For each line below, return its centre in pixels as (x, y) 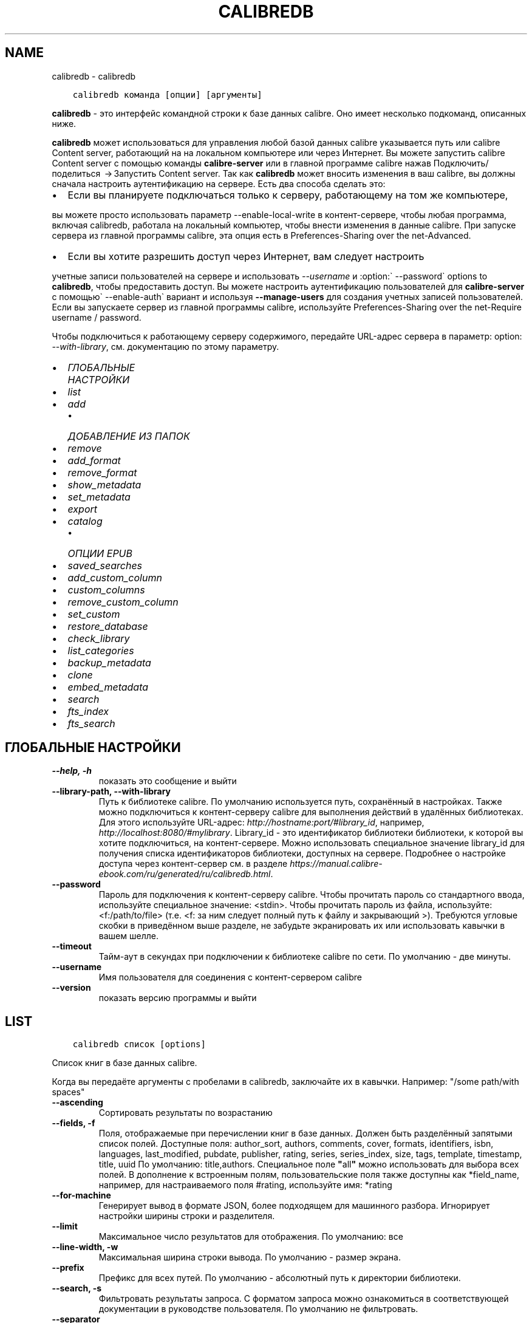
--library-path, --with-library (111, 791)
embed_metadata (108, 687)
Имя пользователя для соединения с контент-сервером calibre (230, 977)
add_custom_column (115, 577)
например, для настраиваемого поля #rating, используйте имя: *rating (245, 1185)
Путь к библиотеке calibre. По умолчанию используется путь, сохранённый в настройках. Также (300, 802)
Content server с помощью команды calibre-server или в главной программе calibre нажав (241, 163)
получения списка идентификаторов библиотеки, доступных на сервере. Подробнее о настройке (302, 853)
